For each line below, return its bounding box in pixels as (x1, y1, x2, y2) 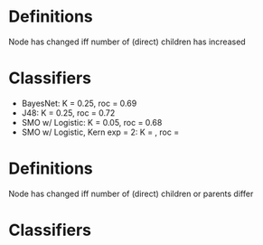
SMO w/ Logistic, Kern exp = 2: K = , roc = (21, 127, 180, 137)
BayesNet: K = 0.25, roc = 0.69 (21, 98, 137, 108)
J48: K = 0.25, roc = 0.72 (21, 107, 116, 118)
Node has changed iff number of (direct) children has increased (8, 36, 246, 47)
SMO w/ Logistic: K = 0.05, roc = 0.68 (21, 117, 163, 127)
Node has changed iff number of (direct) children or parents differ (8, 188, 254, 199)
